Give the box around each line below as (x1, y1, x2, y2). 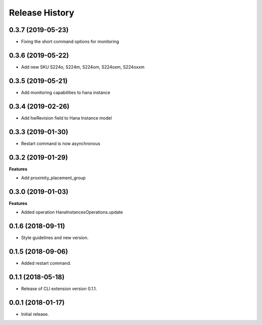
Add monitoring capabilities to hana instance (21, 89, 111, 95)
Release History (9, 7, 75, 18)
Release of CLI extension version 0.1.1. (21, 286, 97, 291)
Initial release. (21, 311, 49, 317)
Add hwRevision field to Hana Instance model (21, 115, 112, 121)
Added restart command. (21, 260, 71, 266)
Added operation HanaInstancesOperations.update (21, 209, 123, 215)
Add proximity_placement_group (21, 175, 86, 181)
